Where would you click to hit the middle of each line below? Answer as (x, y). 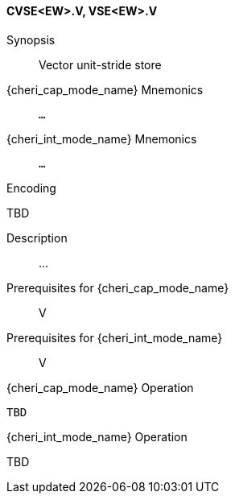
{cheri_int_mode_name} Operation (97, 436)
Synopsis (31, 39)
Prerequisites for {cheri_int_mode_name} (115, 337)
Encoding (31, 188)
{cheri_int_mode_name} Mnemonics (102, 138)
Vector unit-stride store (100, 64)
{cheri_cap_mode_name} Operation (100, 387)
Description (37, 238)
